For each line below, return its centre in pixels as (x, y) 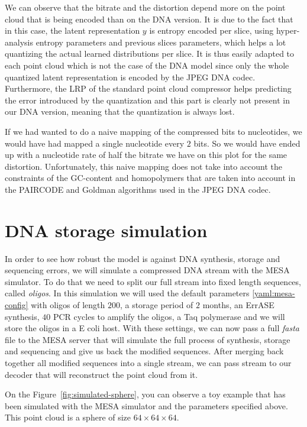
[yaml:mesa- (274, 293)
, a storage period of (156, 305)
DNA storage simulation (106, 230)
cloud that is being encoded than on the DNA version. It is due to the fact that (149, 19)
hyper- (288, 30)
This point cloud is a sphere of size (68, 417)
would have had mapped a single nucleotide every (95, 143)
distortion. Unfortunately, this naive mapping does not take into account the (143, 166)
